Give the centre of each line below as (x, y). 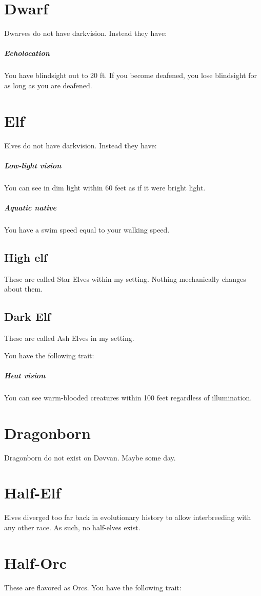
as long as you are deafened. (48, 85)
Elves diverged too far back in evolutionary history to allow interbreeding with (128, 517)
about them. (24, 289)
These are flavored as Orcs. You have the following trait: (93, 587)
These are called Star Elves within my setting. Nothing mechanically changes (125, 278)
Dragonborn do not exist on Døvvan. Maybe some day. (90, 457)
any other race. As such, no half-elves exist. (72, 527)
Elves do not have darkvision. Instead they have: (81, 145)
